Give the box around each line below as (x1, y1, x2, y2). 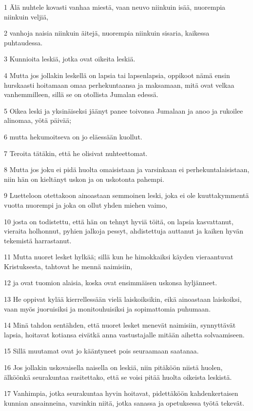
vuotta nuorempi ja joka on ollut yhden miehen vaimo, (4, 199, 167, 210)
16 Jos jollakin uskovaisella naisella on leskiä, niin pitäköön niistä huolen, (4, 362, 223, 372)
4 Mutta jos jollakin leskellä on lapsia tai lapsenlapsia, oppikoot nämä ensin (4, 70, 230, 80)
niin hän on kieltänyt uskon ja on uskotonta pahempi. (4, 174, 164, 184)
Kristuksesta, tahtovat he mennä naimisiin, (4, 261, 133, 271)
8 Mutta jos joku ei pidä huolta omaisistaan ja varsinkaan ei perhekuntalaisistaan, (4, 164, 250, 175)
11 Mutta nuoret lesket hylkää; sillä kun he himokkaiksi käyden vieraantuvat (4, 252, 234, 262)
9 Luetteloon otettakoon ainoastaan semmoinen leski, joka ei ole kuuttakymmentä (4, 190, 249, 200)
